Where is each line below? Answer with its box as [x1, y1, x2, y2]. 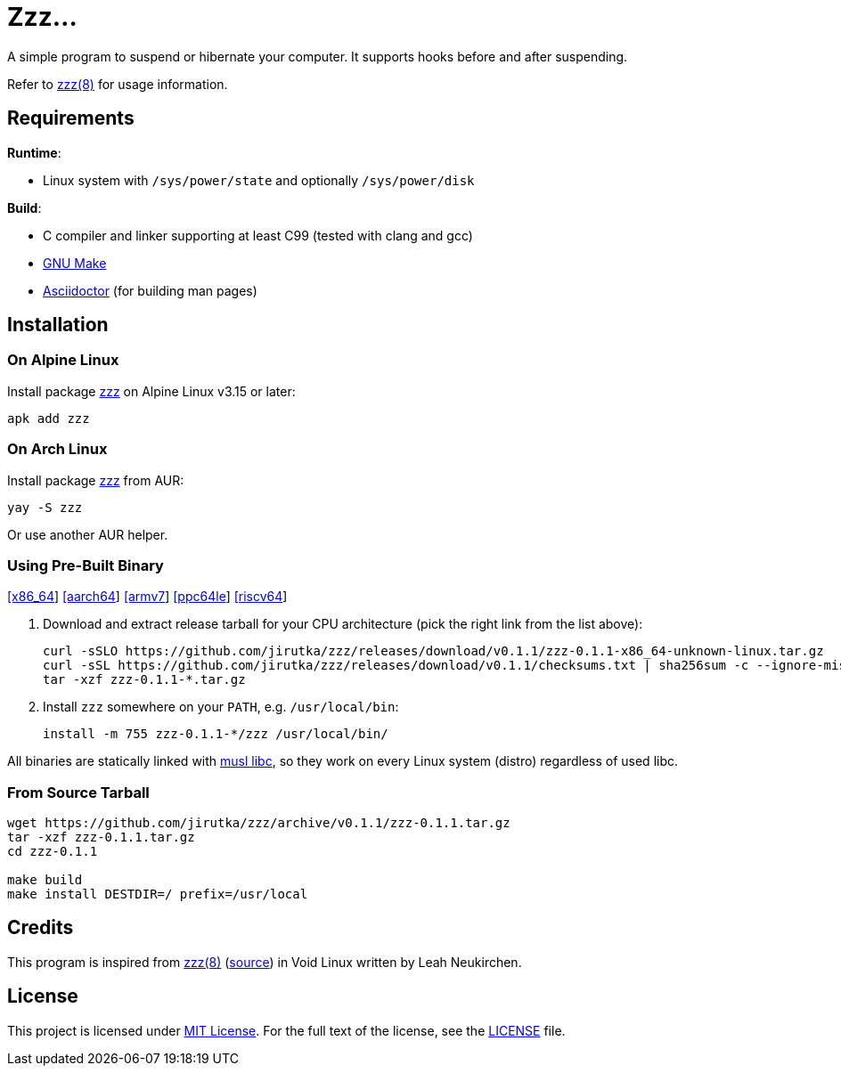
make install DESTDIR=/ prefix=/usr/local [7, 887, 308, 902]
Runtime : [7, 144, 61, 160]
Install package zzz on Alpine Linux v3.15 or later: [7, 383, 296, 399]
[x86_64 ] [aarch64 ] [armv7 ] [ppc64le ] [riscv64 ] [7, 589, 288, 605]
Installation [7, 313, 109, 337]
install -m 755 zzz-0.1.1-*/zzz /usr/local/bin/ [43, 727, 388, 742]
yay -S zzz [7, 500, 83, 515]
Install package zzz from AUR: [7, 472, 184, 488]
